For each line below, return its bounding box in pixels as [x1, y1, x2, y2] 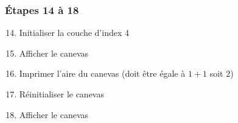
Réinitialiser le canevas [19, 88, 104, 100]
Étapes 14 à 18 [5, 2, 79, 17]
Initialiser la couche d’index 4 [19, 26, 129, 39]
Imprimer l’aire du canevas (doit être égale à [19, 67, 186, 80]
